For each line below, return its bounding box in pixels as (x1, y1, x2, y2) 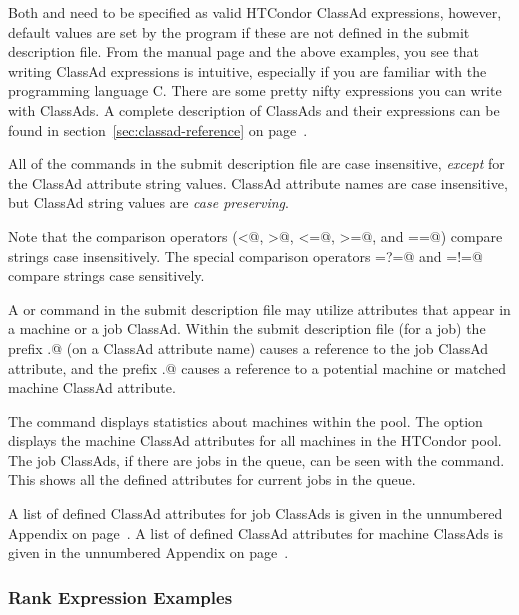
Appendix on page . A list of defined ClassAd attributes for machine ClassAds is (8, 522, 503, 543)
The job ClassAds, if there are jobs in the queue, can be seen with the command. (8, 449, 505, 470)
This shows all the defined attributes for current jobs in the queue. (8, 469, 416, 490)
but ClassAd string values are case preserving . (8, 192, 289, 213)
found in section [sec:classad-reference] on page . (8, 119, 308, 140)
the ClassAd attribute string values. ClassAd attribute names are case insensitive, (8, 172, 508, 193)
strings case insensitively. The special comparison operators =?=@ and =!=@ (8, 245, 483, 266)
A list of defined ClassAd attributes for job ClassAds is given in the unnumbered (8, 503, 503, 524)
